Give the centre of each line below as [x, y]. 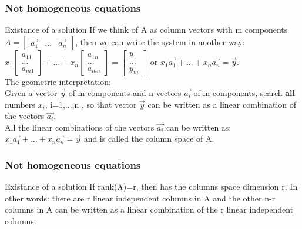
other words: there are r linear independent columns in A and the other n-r [140, 198]
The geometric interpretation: [58, 81]
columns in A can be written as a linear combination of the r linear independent [149, 209]
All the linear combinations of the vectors [80, 127]
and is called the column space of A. [149, 139]
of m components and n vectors [125, 93]
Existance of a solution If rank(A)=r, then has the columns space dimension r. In [151, 187]
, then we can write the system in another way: [160, 41]
